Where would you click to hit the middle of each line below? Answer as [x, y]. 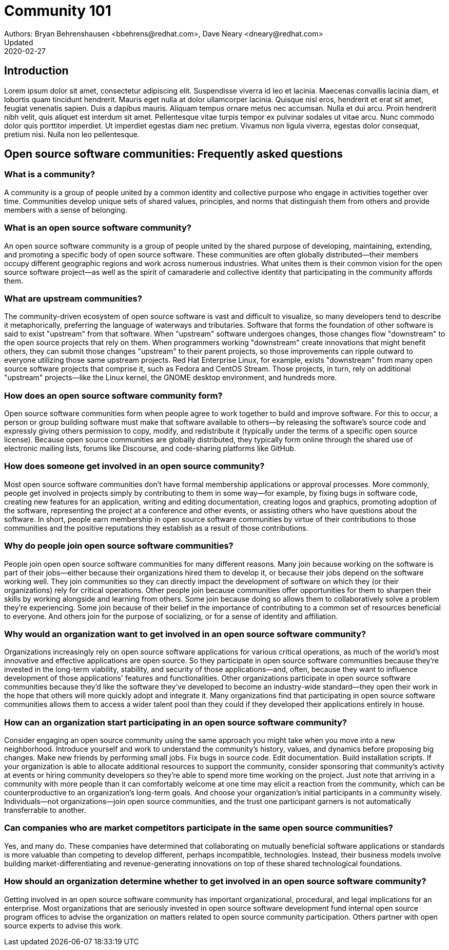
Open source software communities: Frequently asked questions [174, 154]
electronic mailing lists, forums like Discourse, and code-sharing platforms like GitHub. [150, 449]
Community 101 [58, 11]
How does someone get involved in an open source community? [134, 466]
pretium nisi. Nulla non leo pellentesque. [72, 134]
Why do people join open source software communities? [119, 546]
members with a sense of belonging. [66, 210]
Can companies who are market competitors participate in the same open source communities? [199, 828]
